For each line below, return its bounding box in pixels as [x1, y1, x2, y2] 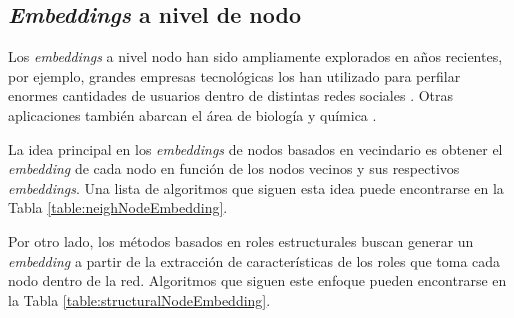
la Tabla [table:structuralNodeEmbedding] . [8, 289, 271, 310]
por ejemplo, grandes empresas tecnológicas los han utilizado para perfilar [8, 65, 461, 86]
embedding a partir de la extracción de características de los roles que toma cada [8, 250, 501, 271]
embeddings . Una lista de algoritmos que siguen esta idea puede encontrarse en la [8, 177, 504, 198]
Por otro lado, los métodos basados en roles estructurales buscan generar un [8, 230, 474, 251]
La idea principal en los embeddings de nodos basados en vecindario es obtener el [8, 138, 503, 159]
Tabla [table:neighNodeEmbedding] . [8, 197, 228, 218]
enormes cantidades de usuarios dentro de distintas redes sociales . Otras [8, 85, 454, 106]
